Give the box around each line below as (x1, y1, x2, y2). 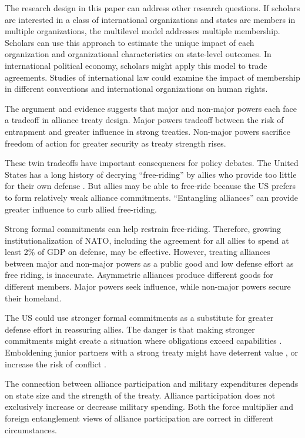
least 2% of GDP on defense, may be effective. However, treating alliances (5, 245, 270, 258)
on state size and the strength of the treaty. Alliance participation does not (5, 389, 276, 401)
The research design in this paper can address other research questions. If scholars (5, 2, 300, 14)
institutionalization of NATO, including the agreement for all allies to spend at (5, 234, 289, 246)
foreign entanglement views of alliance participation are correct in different (5, 412, 274, 424)
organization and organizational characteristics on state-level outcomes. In (5, 48, 272, 60)
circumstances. (5, 423, 57, 436)
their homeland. (5, 291, 62, 304)
